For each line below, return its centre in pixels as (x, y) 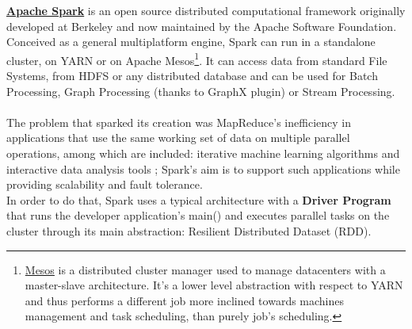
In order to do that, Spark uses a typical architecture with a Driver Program (199, 199)
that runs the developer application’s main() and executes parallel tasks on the (198, 215)
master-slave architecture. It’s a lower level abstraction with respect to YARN (214, 285)
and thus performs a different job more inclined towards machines (185, 300)
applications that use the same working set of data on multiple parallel (178, 138)
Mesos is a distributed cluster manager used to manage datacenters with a (205, 269)
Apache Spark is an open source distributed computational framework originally (206, 10)
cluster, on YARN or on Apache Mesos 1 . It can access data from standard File (197, 59)
